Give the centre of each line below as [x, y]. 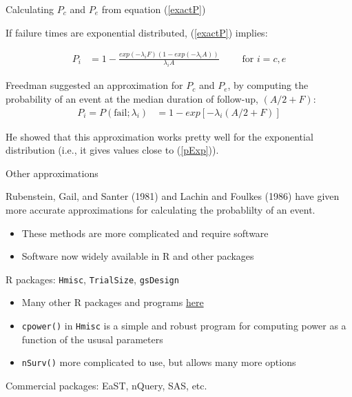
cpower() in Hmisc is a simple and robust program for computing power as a [184, 325]
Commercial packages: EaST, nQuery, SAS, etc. [106, 385]
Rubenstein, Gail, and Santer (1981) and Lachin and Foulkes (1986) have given [173, 196]
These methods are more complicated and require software [145, 233]
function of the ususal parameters [92, 339]
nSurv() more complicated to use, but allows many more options [159, 362]
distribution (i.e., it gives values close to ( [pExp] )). [112, 150]
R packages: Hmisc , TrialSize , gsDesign [92, 279]
